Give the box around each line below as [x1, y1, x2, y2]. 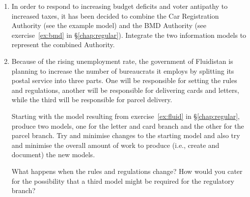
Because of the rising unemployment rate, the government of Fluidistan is [11, 56, 233, 66]
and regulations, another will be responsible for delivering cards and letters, [11, 84, 239, 95]
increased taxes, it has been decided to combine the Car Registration [11, 10, 219, 21]
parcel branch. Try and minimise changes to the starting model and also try [11, 130, 240, 141]
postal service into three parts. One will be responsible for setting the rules [11, 75, 237, 85]
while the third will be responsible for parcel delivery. [11, 94, 172, 105]
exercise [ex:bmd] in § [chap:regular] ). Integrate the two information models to [11, 29, 247, 40]
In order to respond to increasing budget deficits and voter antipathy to [11, 1, 228, 11]
